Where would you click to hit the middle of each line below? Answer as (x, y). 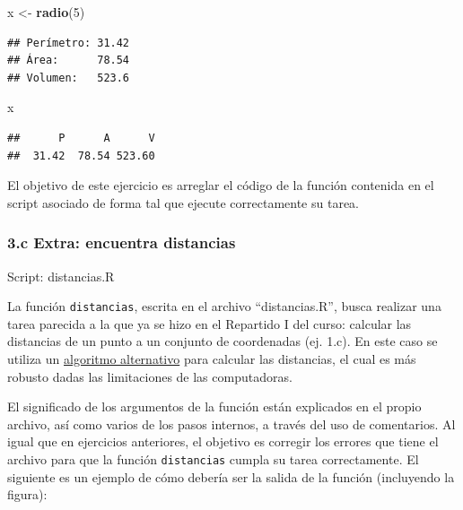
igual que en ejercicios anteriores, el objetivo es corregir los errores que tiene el (223, 441)
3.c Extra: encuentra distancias (122, 242)
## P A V (81, 138)
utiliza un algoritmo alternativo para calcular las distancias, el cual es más (212, 359)
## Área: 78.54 (69, 61)
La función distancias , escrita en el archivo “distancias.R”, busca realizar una (224, 306)
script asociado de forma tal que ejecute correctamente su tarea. (183, 202)
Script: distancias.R (61, 276)
